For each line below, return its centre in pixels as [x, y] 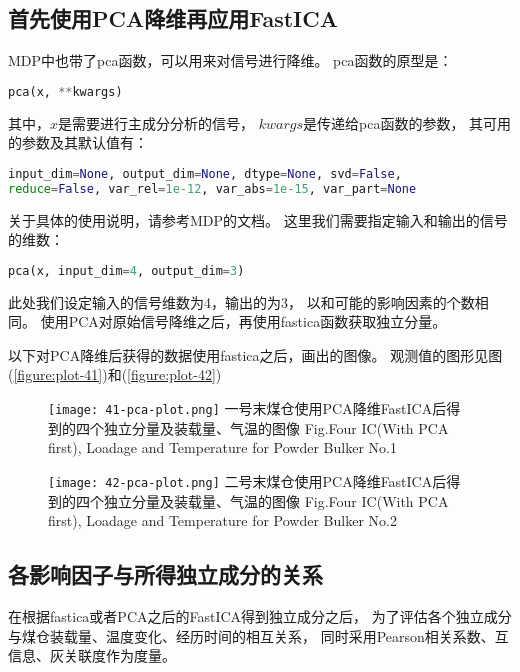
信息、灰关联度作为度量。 [92, 655]
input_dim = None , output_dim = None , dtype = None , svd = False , [205, 173]
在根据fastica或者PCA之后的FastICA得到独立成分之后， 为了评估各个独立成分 [260, 615]
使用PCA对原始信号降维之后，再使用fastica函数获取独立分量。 [243, 321]
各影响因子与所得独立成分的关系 [165, 574]
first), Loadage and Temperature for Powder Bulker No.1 [222, 447]
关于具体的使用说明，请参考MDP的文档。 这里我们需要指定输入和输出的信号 [258, 219]
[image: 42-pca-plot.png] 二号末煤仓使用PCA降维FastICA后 [247, 480]
